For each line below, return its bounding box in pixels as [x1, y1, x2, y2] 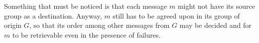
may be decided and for [179, 20, 252, 30]
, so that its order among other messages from [29, 20, 170, 30]
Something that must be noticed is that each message [4, 1, 167, 11]
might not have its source [177, 1, 255, 11]
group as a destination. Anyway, [4, 10, 102, 21]
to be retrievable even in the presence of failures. [12, 29, 161, 40]
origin [4, 20, 22, 30]
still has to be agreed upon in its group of [113, 10, 240, 21]
